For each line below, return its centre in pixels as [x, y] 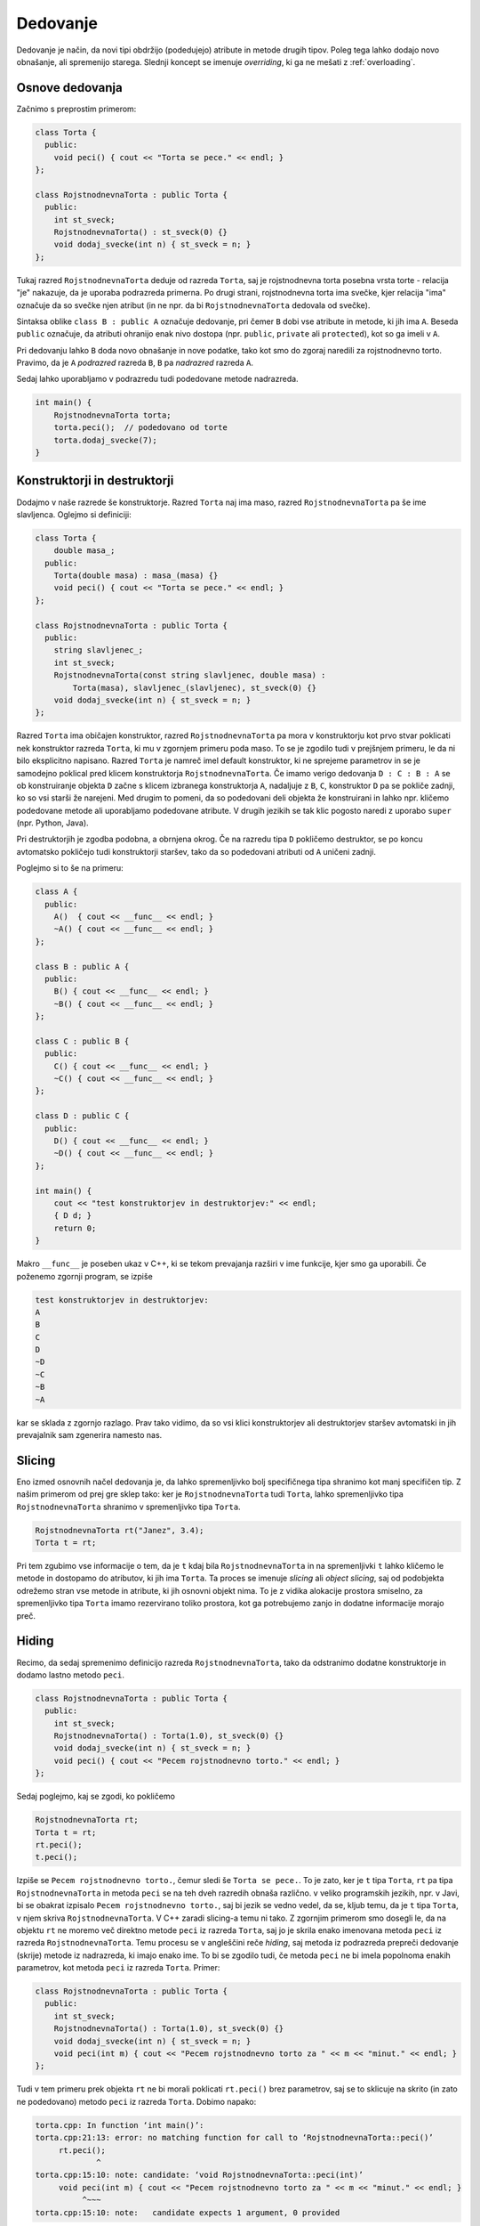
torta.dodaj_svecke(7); [105, 440]
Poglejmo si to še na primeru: [70, 868]
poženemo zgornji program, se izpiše [84, 1276]
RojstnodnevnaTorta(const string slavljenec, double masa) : [190, 675]
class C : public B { [82, 1041]
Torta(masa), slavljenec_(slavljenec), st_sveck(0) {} [195, 687]
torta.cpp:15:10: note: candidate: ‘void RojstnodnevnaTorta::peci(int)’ [199, 2175]
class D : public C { [82, 1116]
